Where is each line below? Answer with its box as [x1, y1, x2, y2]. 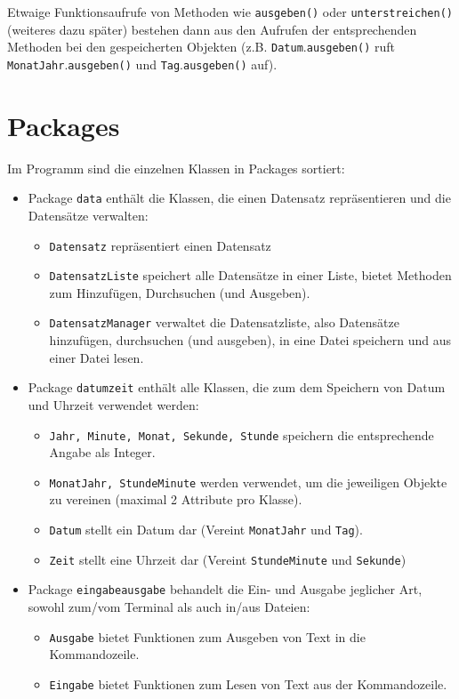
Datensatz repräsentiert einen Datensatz [49, 236, 271, 254]
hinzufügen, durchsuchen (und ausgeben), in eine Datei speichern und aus [49, 331, 451, 349]
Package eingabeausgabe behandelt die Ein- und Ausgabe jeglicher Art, [28, 580, 423, 599]
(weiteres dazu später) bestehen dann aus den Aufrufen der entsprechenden [7, 20, 417, 38]
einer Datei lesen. [49, 348, 144, 366]
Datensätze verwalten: [28, 205, 149, 224]
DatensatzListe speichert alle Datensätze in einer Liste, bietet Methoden [49, 266, 452, 285]
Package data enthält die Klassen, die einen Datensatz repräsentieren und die [28, 189, 451, 207]
